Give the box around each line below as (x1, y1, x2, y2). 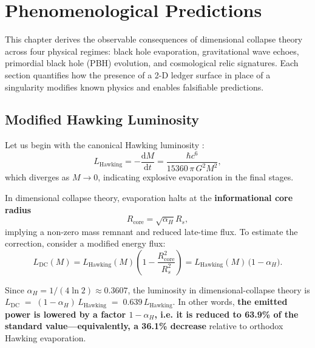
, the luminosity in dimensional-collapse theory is (127, 283, 310, 296)
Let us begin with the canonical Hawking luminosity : (5, 138, 205, 151)
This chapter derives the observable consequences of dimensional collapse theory (5, 33, 303, 46)
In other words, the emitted (178, 295, 288, 308)
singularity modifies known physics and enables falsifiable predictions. (5, 80, 264, 93)
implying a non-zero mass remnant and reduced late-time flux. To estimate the (5, 225, 298, 237)
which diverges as (5, 171, 70, 183)
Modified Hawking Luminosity (5, 110, 200, 129)
